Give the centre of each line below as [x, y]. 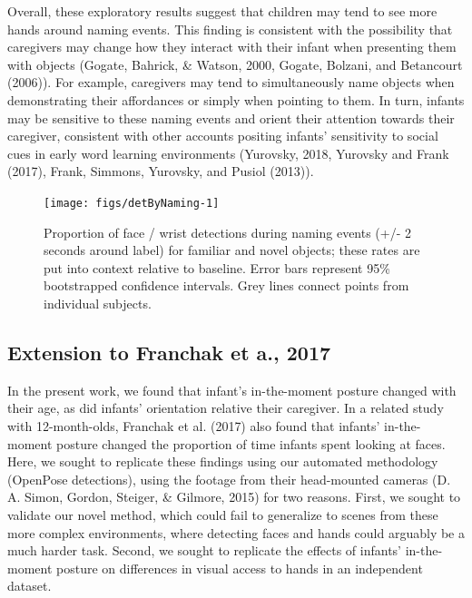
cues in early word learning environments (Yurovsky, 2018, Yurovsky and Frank [228, 153]
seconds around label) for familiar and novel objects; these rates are [232, 250]
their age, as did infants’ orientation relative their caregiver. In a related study [226, 408]
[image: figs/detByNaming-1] [132, 203]
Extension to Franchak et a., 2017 [169, 352]
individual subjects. [98, 303]
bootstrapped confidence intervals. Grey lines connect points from [226, 285]
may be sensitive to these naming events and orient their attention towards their [231, 118]
